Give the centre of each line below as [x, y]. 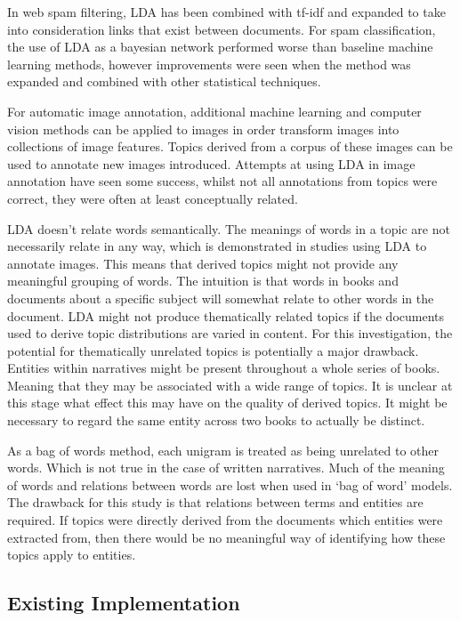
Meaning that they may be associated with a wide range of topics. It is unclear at [230, 385]
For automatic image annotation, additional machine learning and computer [214, 111]
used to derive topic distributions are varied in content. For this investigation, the [230, 333]
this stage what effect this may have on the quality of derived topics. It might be [227, 403]
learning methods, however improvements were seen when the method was [209, 64]
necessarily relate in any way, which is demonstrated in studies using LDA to [217, 246]
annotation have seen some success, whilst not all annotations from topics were [222, 181]
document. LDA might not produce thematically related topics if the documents [226, 315]
